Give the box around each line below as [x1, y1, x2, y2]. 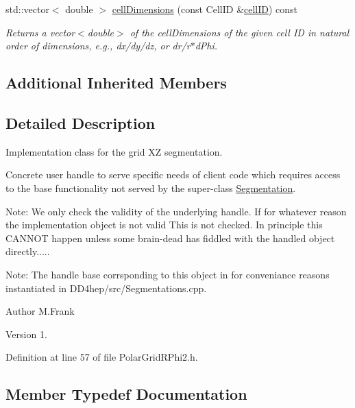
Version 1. [5, 326, 47, 341]
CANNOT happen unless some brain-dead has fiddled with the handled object [5, 230, 335, 245]
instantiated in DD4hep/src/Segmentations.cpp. [5, 280, 207, 295]
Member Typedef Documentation [5, 383, 247, 405]
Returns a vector [5, 25, 75, 39]
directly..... [5, 244, 50, 259]
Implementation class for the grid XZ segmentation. [5, 144, 223, 158]
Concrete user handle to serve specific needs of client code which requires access [5, 167, 341, 182]
